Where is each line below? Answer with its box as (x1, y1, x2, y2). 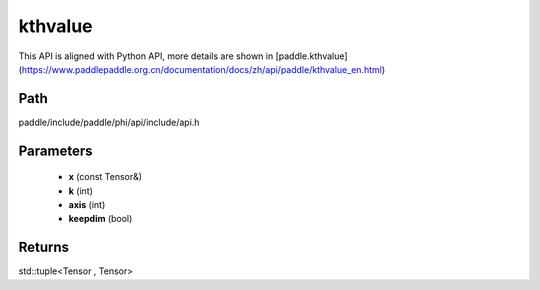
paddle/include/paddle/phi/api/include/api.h (18, 116, 200, 128)
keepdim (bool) (68, 213, 133, 225)
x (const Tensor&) (68, 171, 143, 183)
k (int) (68, 185, 94, 197)
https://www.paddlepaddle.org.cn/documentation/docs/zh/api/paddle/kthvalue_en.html (21, 63, 382, 75)
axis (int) (68, 199, 106, 211)
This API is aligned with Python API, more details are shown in (18, 50, 274, 62)
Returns (18, 239, 70, 256)
